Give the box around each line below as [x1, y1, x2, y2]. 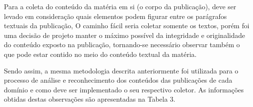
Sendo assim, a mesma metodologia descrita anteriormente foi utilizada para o [4, 65, 238, 75]
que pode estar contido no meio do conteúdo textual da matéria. [4, 49, 197, 59]
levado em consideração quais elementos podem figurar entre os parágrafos [4, 11, 227, 21]
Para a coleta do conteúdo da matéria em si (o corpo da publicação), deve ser [4, 1, 236, 11]
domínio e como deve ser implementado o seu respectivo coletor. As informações [4, 84, 244, 94]
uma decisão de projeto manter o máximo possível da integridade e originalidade [4, 30, 245, 40]
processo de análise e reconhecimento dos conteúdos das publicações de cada [4, 75, 232, 85]
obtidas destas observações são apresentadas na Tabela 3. [4, 94, 176, 104]
